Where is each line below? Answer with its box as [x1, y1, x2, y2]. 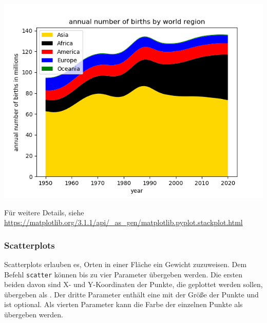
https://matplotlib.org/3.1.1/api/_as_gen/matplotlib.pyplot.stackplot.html [4, 217, 243, 228]
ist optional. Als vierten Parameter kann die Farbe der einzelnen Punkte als [4, 299, 243, 310]
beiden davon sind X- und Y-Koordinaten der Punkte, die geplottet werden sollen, [4, 279, 263, 290]
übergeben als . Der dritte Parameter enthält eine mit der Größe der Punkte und [4, 289, 259, 299]
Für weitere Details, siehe [4, 207, 84, 217]
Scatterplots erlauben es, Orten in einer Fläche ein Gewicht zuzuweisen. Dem [4, 259, 247, 269]
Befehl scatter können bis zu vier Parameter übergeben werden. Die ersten [4, 269, 243, 279]
